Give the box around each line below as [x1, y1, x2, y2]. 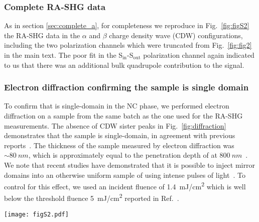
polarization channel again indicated [143, 50, 254, 60]
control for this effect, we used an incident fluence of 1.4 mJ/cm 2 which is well [4, 180, 246, 191]
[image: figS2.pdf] [4, 210, 69, 218]
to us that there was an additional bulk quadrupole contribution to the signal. [4, 59, 244, 70]
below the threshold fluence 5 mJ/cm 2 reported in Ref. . [4, 191, 179, 203]
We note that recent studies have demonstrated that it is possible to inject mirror [4, 159, 255, 170]
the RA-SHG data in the [4, 30, 80, 40]
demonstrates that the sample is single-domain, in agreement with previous [4, 130, 235, 141]
